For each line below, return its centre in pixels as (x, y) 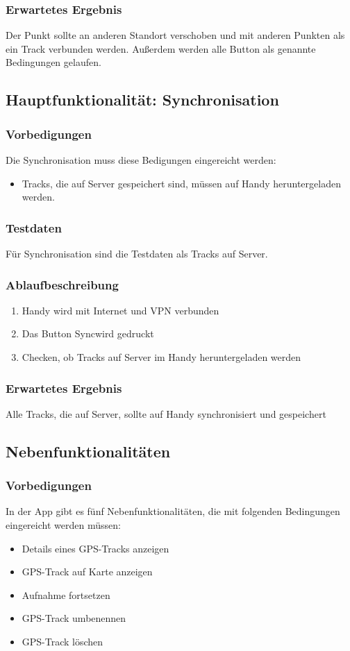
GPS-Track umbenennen (74, 618)
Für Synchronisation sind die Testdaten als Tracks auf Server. (137, 253)
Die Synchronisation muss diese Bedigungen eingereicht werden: (141, 160)
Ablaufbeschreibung (62, 284)
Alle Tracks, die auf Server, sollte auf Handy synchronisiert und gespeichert (166, 413)
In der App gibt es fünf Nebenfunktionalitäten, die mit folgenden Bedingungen (173, 511)
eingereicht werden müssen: (63, 525)
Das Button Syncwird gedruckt (88, 333)
